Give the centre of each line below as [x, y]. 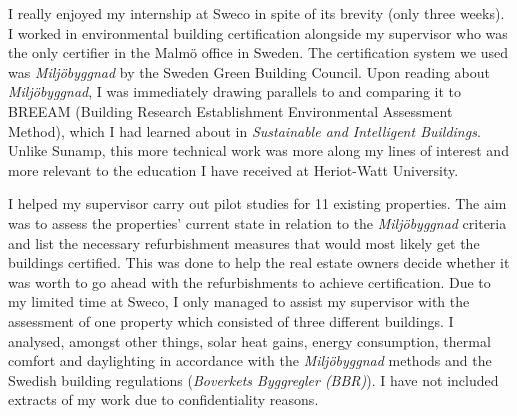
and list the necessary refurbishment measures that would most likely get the [244, 242]
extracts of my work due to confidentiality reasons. [163, 399]
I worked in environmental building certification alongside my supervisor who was [258, 32]
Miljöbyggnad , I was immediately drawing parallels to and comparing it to [235, 91]
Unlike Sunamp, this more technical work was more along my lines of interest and [258, 150]
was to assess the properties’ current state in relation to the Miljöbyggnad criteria [257, 222]
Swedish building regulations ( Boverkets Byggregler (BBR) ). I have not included [253, 379]
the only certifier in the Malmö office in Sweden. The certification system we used [258, 52]
